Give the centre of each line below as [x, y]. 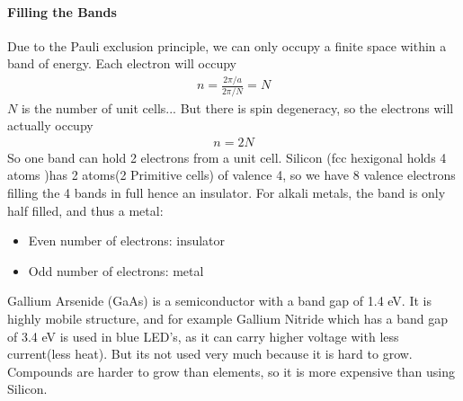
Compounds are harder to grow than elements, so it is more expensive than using [231, 371]
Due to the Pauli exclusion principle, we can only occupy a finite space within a [227, 45]
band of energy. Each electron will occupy [122, 63]
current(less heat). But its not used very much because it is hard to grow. [210, 354]
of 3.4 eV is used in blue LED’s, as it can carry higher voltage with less [203, 336]
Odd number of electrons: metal [116, 270]
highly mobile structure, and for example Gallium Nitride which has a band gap [228, 319]
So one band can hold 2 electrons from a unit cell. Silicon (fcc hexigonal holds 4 [227, 157]
